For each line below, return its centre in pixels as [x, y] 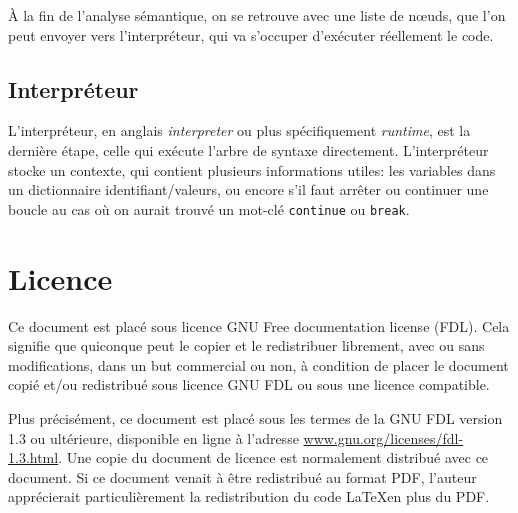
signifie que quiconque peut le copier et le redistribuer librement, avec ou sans [246, 345]
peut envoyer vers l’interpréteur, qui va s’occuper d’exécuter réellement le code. [251, 34]
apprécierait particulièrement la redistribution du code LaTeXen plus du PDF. [249, 496]
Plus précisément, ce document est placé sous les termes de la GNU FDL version [255, 417]
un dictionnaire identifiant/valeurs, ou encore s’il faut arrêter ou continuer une [248, 189]
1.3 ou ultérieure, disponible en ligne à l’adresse [153, 437]
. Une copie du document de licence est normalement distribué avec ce [273, 457]
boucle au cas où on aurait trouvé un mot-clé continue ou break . [209, 208]
